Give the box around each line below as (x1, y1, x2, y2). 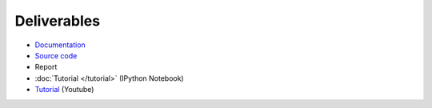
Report (34, 62, 58, 72)
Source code (34, 50, 78, 60)
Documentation (34, 40, 86, 50)
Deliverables (14, 12, 100, 30)
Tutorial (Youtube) (34, 85, 94, 94)
